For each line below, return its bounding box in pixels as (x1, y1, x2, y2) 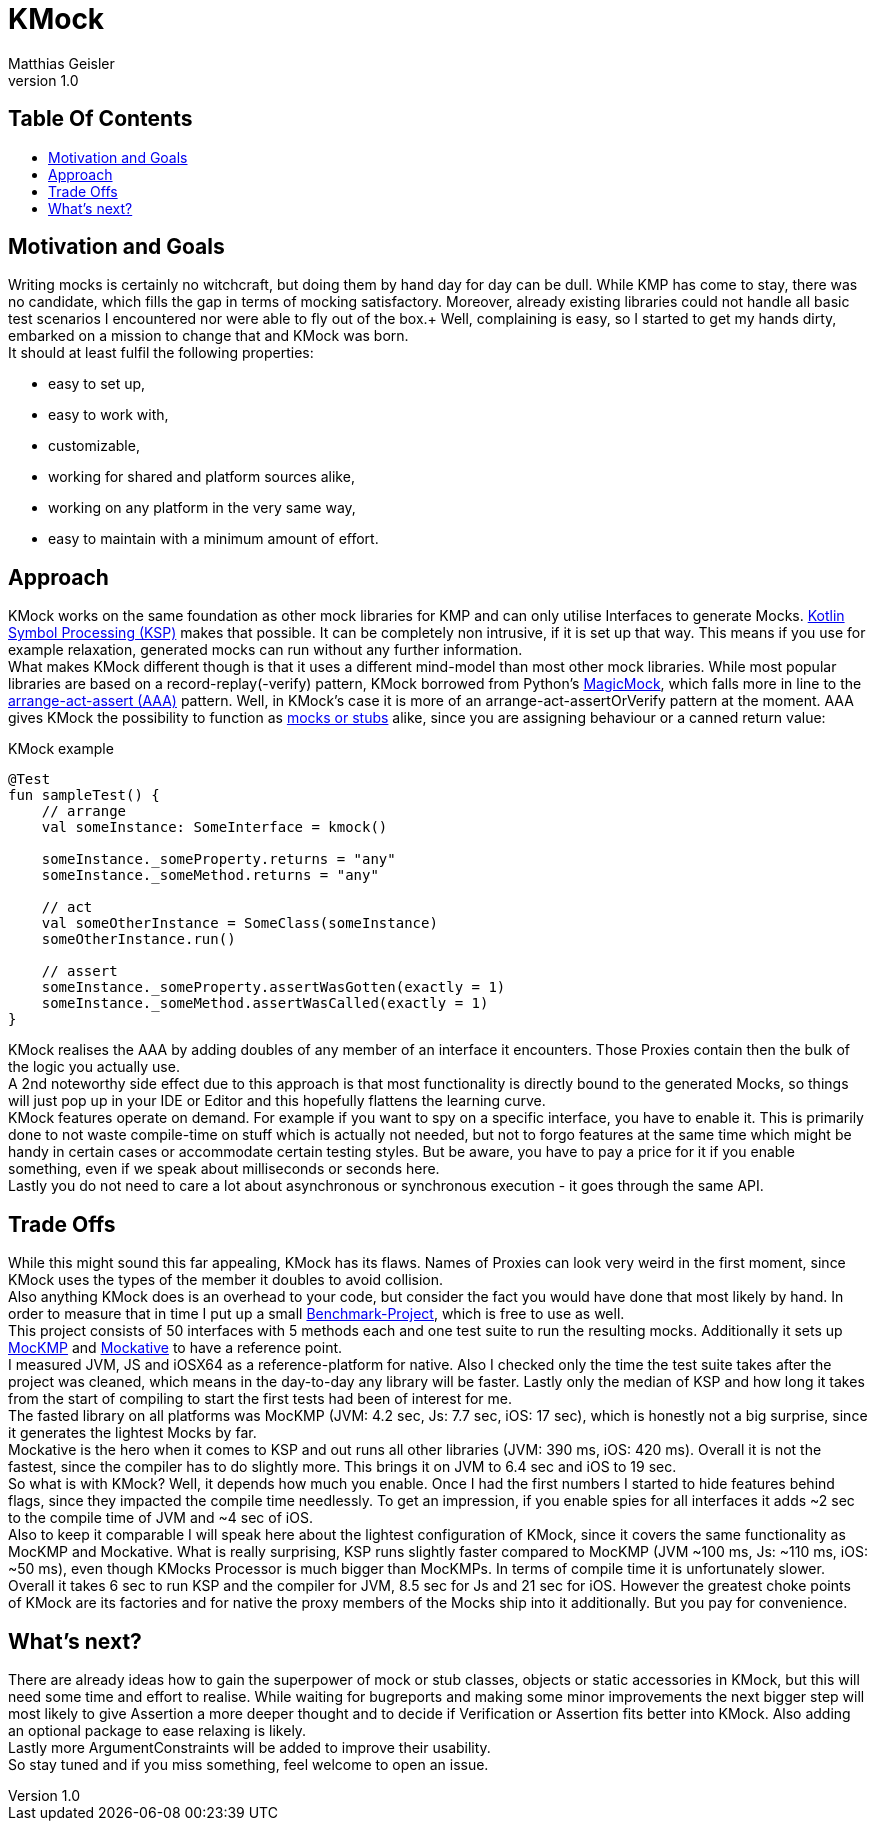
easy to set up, (48, 375, 146, 393)
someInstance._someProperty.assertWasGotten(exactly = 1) (41, 979, 506, 996)
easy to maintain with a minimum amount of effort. (48, 530, 379, 548)
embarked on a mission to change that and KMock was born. (8, 327, 409, 345)
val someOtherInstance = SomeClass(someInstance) (41, 915, 438, 932)
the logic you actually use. (8, 1058, 180, 1076)
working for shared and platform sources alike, (48, 468, 355, 486)
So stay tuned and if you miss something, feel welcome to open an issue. (8, 1755, 489, 1773)
